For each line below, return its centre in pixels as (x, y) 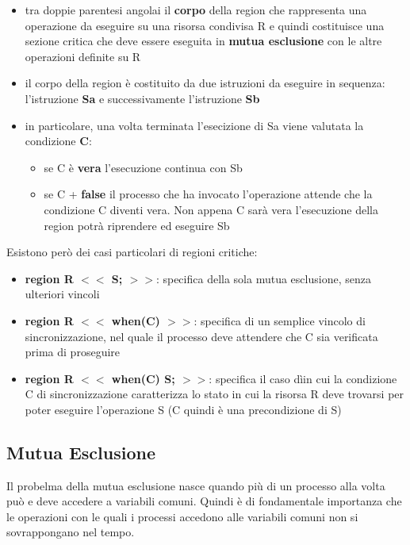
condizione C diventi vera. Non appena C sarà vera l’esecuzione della (211, 209)
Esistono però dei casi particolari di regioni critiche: (132, 252)
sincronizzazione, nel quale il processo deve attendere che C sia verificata (201, 336)
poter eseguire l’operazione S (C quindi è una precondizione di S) (183, 409)
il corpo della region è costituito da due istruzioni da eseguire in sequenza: (205, 83)
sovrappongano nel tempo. (71, 532)
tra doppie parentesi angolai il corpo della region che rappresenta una (196, 10)
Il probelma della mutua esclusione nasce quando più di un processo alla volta (196, 485)
